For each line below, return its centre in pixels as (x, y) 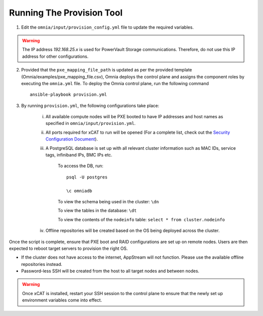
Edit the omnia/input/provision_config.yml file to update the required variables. (108, 27)
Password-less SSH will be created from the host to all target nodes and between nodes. (110, 271)
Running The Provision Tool (66, 13)
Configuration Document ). (72, 139)
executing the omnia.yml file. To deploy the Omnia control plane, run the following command (115, 83)
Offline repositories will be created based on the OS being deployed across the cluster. (133, 230)
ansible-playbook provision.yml (68, 95)
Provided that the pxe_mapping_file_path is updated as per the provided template (107, 70)
